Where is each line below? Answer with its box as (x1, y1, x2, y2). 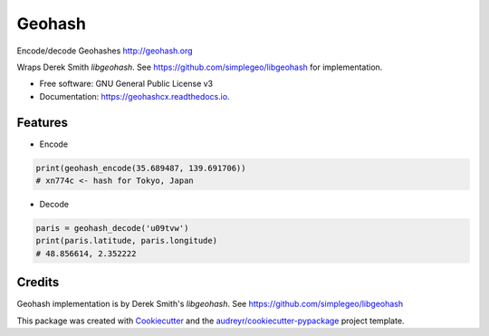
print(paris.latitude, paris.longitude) (35, 235, 217, 246)
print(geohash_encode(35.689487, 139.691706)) (35, 163, 246, 173)
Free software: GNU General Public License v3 (39, 78, 214, 90)
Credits (16, 274, 60, 290)
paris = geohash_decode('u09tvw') (35, 223, 189, 233)
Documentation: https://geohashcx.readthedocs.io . (39, 91, 230, 101)
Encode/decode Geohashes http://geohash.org (16, 45, 194, 56)
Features (16, 114, 68, 130)
